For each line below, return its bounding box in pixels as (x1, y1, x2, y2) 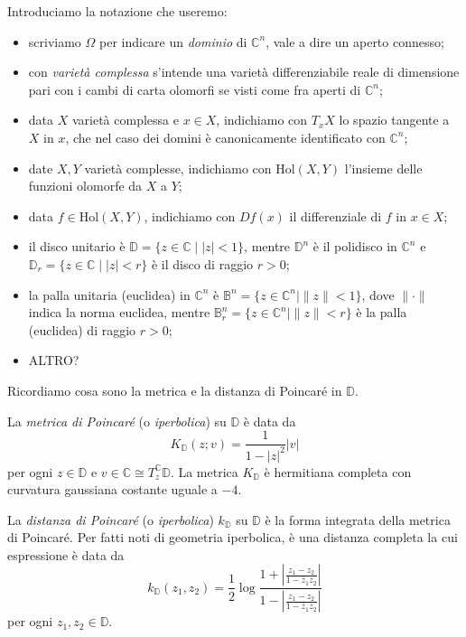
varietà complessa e (71, 110, 179, 129)
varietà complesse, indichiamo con (84, 158, 272, 177)
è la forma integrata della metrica (265, 510, 451, 529)
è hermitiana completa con (264, 462, 412, 481)
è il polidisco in (312, 237, 397, 256)
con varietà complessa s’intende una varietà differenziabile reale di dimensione (28, 62, 460, 81)
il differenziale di (289, 206, 382, 225)
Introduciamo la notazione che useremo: (7, 2, 228, 20)
